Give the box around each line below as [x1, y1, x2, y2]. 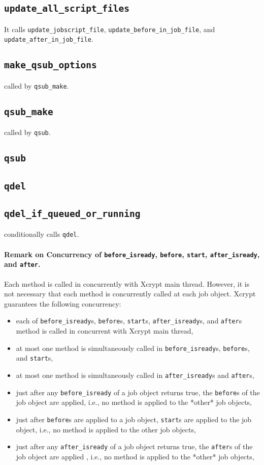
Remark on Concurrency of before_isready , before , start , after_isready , [4, 249, 260, 259]
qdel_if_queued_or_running [4, 208, 141, 220]
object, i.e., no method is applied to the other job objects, [16, 424, 196, 434]
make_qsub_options [4, 60, 97, 71]
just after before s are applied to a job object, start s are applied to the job [16, 414, 252, 424]
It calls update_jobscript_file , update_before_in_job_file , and [4, 23, 215, 34]
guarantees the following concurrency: [4, 298, 121, 309]
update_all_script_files [4, 3, 130, 14]
